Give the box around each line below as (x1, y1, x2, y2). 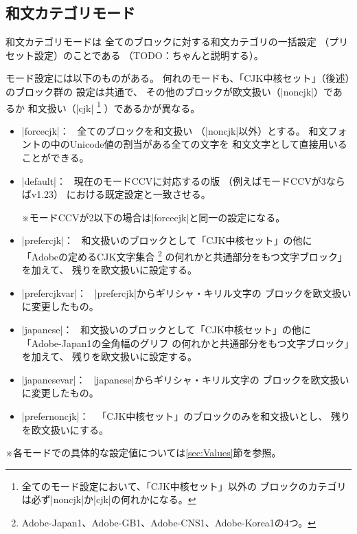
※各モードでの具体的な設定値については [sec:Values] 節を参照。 (5, 445, 281, 460)
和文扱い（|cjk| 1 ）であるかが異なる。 (27, 98, 200, 115)
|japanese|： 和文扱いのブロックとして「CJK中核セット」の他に (21, 322, 311, 337)
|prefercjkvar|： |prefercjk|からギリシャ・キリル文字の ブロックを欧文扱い (21, 285, 352, 300)
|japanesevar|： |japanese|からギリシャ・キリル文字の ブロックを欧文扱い (21, 372, 349, 386)
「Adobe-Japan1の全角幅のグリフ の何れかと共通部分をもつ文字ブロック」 (21, 335, 349, 350)
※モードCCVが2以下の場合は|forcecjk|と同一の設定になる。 (21, 210, 286, 224)
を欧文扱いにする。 (21, 422, 108, 436)
